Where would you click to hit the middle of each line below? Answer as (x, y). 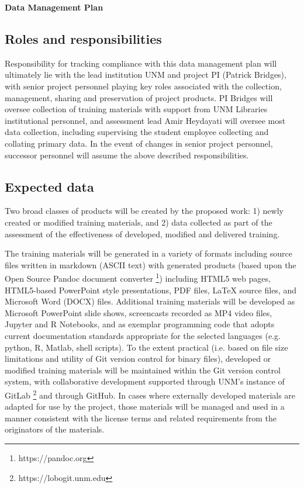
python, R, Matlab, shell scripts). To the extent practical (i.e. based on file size (146, 347)
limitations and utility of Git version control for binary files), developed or (138, 359)
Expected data (49, 186)
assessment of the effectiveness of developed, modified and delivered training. (142, 233)
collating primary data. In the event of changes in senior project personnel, (139, 143)
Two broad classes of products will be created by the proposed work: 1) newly (144, 211)
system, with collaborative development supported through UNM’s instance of (145, 381)
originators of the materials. (55, 429)
